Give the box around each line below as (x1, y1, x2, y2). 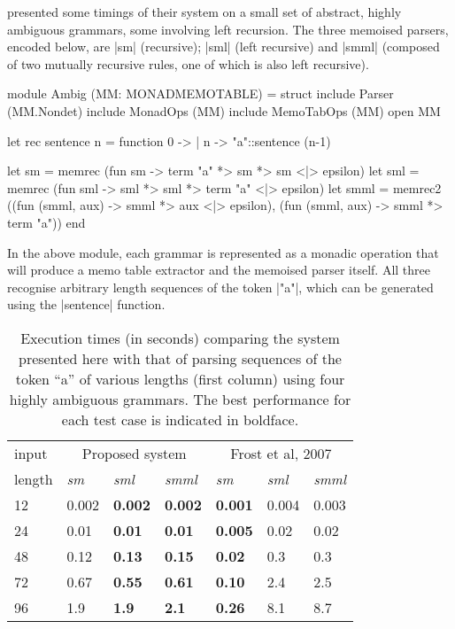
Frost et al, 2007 (230, 442, 332, 463)
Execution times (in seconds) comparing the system (20, 327, 340, 348)
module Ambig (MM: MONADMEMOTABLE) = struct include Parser (7, 84, 394, 103)
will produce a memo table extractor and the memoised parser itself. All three (7, 260, 430, 279)
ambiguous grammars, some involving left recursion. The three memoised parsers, (7, 19, 449, 38)
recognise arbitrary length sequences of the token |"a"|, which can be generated (7, 277, 434, 296)
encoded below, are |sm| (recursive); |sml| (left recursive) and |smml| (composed (7, 37, 440, 56)
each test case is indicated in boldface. (61, 408, 299, 430)
